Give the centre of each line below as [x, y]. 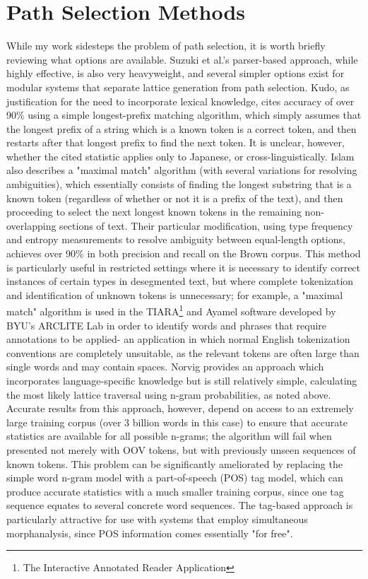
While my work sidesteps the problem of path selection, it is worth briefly [166, 46]
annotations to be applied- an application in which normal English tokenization [178, 339]
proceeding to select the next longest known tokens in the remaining [154, 212]
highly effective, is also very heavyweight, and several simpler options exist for [176, 73]
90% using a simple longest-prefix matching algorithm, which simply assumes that [184, 115]
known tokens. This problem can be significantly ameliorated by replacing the [174, 463]
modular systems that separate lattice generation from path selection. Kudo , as [178, 87]
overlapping [31, 225]
